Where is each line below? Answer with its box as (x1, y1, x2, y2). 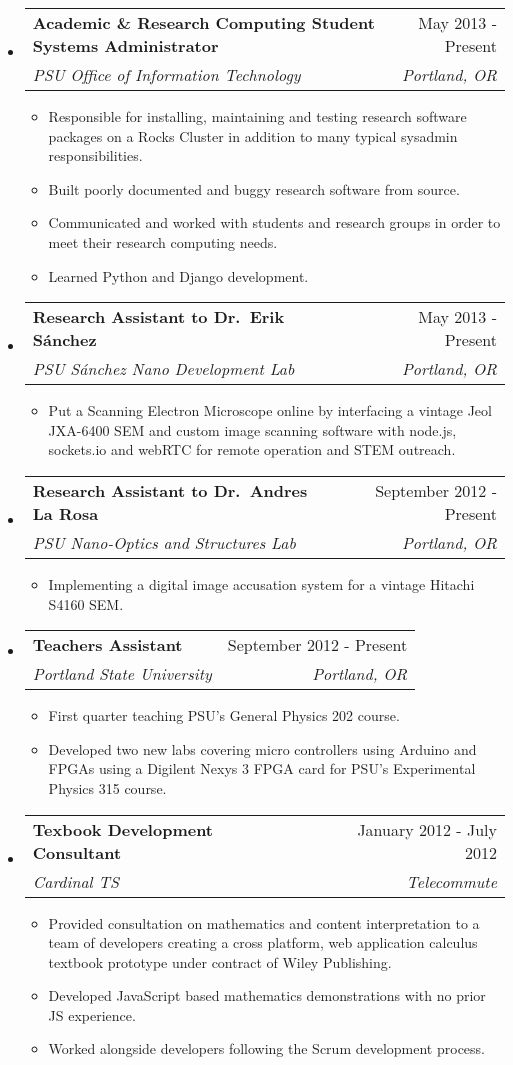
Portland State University (32, 662, 212, 686)
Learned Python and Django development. (48, 265, 309, 286)
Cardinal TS (32, 869, 119, 893)
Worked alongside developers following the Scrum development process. (48, 1038, 485, 1059)
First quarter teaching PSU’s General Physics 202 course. (48, 705, 400, 726)
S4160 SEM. (48, 593, 124, 614)
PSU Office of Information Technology (32, 63, 301, 86)
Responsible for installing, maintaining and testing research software (48, 106, 467, 126)
